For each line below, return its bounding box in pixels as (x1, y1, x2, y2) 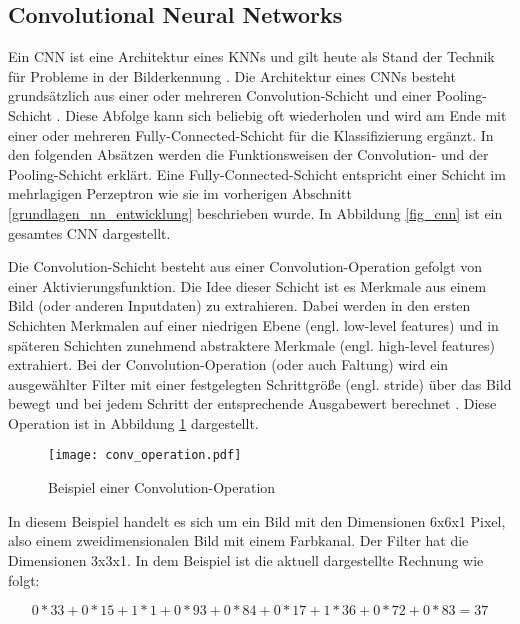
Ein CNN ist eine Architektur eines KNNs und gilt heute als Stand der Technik (8, 46, 495, 67)
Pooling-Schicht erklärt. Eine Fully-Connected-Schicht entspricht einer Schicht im (8, 163, 506, 184)
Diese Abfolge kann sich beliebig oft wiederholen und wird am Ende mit (65, 104, 507, 125)
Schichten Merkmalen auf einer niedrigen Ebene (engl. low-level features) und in (8, 314, 499, 335)
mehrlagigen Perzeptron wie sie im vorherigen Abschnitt (8, 183, 352, 204)
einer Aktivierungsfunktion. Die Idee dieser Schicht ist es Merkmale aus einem (8, 275, 487, 296)
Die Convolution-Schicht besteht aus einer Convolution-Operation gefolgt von (8, 256, 483, 277)
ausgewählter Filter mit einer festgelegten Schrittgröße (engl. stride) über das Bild (8, 373, 512, 394)
